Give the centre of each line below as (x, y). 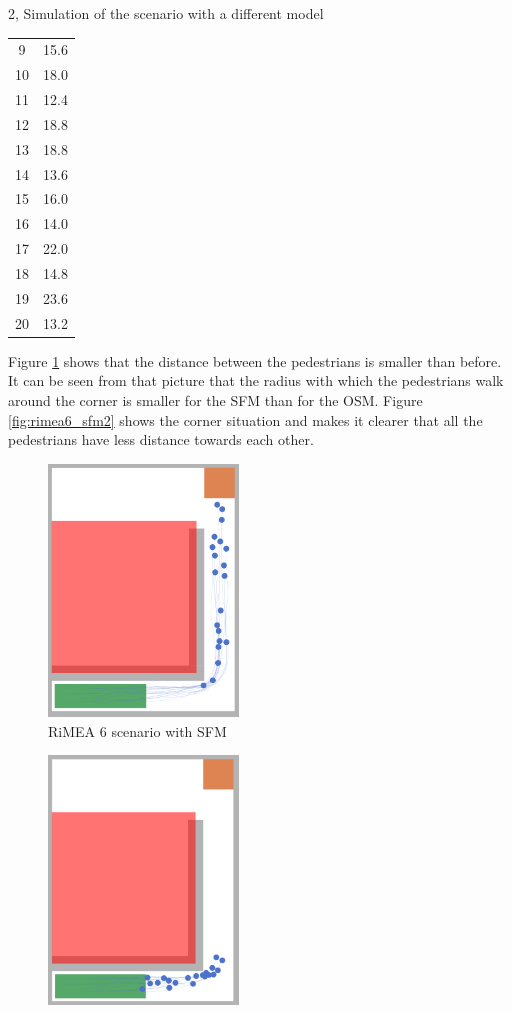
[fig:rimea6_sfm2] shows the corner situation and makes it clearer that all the (245, 419)
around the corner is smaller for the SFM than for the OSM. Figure (215, 399)
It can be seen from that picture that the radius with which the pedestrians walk (256, 380)
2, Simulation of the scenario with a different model (166, 13)
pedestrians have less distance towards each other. (161, 439)
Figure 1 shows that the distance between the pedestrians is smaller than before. (255, 360)
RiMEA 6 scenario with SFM (137, 730)
